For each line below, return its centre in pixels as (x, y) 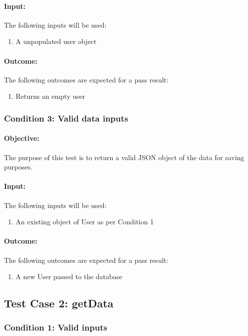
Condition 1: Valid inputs (56, 327)
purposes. (18, 167)
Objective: (22, 138)
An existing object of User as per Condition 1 (84, 222)
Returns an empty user (50, 96)
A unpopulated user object (56, 41)
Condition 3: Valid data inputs (66, 118)
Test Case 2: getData (59, 303)
